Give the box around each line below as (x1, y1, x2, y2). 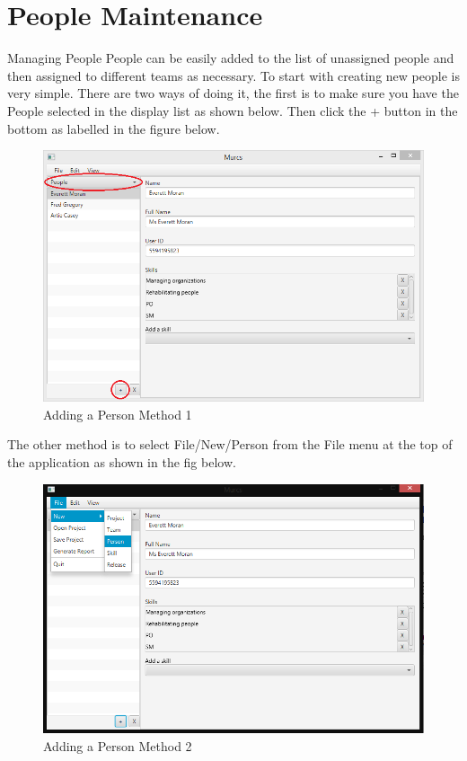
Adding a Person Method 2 (43, 736, 192, 755)
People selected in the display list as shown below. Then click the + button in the (7, 101, 458, 119)
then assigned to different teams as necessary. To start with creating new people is (7, 66, 460, 84)
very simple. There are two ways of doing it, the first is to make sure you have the (7, 84, 459, 102)
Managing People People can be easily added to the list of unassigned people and (7, 49, 454, 67)
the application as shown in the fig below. (7, 452, 236, 471)
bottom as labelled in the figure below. (7, 119, 220, 137)
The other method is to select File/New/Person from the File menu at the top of (7, 435, 453, 454)
